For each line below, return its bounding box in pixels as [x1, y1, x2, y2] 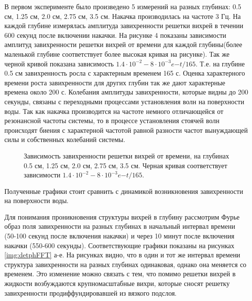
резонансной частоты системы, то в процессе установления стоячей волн [4, 115, 220, 126]
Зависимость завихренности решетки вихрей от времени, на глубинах [24, 150, 229, 160]
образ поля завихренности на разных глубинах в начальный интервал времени [4, 221, 236, 231]
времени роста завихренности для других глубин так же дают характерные [4, 77, 225, 87]
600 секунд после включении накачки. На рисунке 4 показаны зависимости [4, 30, 226, 40]
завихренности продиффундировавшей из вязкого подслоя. [4, 287, 177, 298]
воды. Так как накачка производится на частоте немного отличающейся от [4, 106, 223, 116]
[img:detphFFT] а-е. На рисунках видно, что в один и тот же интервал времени [4, 250, 240, 260]
